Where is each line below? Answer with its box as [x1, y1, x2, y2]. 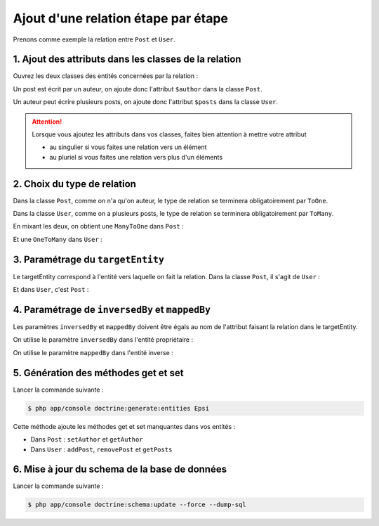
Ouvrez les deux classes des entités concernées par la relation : [13, 72, 199, 80]
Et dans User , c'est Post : [13, 286, 89, 294]
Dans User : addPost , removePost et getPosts [30, 445, 173, 454]
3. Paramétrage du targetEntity [13, 253, 165, 265]
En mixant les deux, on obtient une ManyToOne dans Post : [13, 222, 184, 231]
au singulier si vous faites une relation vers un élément [49, 143, 207, 151]
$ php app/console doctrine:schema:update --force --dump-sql [27, 501, 246, 509]
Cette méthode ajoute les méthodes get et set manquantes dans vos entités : [13, 422, 235, 430]
